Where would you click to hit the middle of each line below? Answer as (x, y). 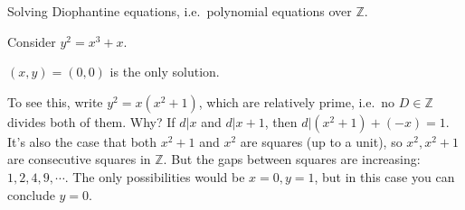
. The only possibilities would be (155, 176)
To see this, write (55, 101)
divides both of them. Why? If (91, 121)
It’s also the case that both (82, 141)
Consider (32, 41)
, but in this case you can (384, 176)
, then (281, 121)
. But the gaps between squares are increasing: (292, 159)
